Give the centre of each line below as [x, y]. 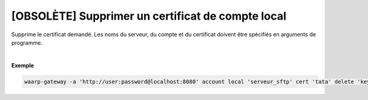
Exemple [23, 65]
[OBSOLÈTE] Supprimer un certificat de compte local [149, 16]
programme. [27, 42]
